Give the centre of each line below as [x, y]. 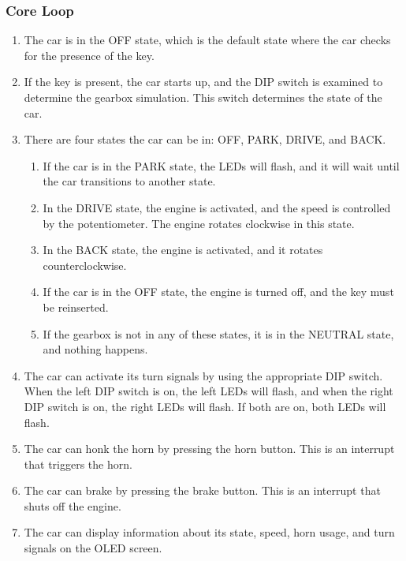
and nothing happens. [95, 349]
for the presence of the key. [89, 55]
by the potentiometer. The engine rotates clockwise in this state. [199, 223]
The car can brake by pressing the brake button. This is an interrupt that [202, 490]
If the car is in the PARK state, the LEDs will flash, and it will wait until [221, 165]
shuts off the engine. [73, 505]
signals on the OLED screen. [93, 548]
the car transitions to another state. [129, 181]
